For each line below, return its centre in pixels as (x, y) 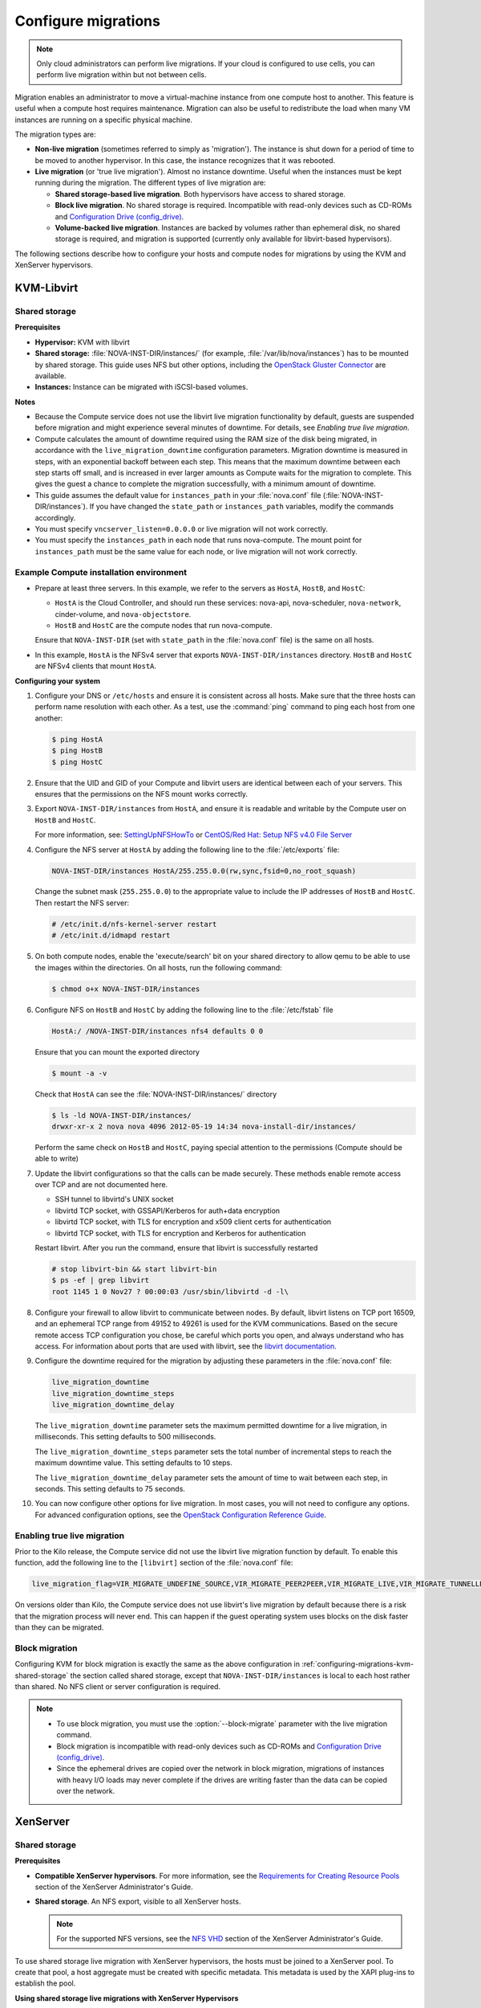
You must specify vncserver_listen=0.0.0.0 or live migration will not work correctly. (182, 529)
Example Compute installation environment (101, 572)
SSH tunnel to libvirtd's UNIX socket (114, 1199)
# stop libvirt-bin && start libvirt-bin (134, 1269)
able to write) (57, 1159)
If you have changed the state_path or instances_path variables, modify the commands (242, 507)
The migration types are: (55, 134)
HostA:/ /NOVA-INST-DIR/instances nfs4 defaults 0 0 (158, 1031)
